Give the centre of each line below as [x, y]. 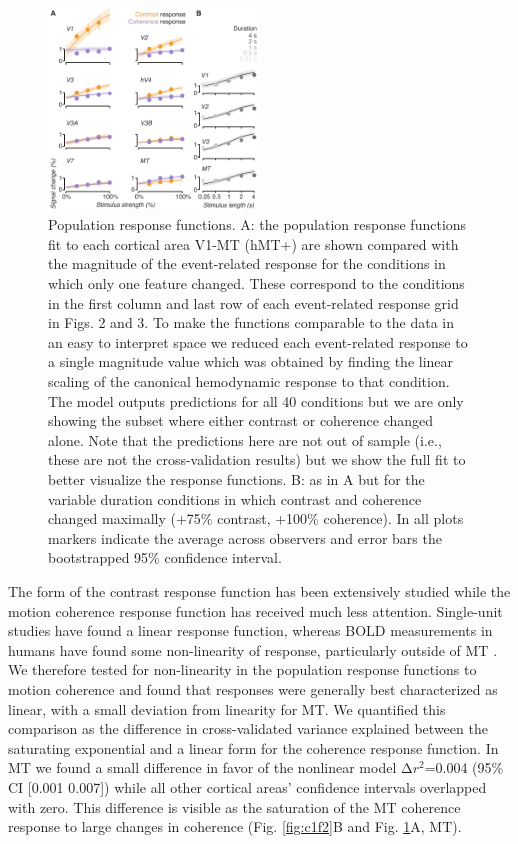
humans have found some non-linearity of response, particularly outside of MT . [253, 649]
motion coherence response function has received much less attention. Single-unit [255, 610]
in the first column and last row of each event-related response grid [253, 302]
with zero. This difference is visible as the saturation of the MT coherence [234, 806]
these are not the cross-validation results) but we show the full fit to [257, 459]
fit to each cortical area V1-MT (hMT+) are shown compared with [253, 243]
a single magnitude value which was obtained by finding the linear [251, 361]
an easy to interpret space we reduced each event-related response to [258, 341]
